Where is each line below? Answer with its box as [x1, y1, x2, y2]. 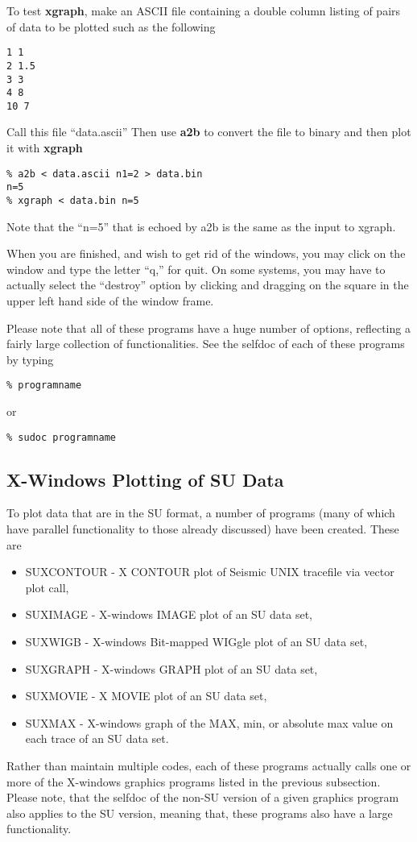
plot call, [25, 579, 69, 595]
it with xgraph [6, 139, 83, 156]
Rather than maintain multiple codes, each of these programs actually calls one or [6, 757, 411, 774]
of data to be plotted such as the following [6, 18, 216, 35]
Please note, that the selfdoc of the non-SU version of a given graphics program [6, 789, 399, 806]
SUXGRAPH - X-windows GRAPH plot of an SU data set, [25, 660, 318, 677]
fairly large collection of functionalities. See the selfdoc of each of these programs [6, 335, 405, 352]
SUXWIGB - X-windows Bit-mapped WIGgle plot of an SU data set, [25, 633, 368, 650]
